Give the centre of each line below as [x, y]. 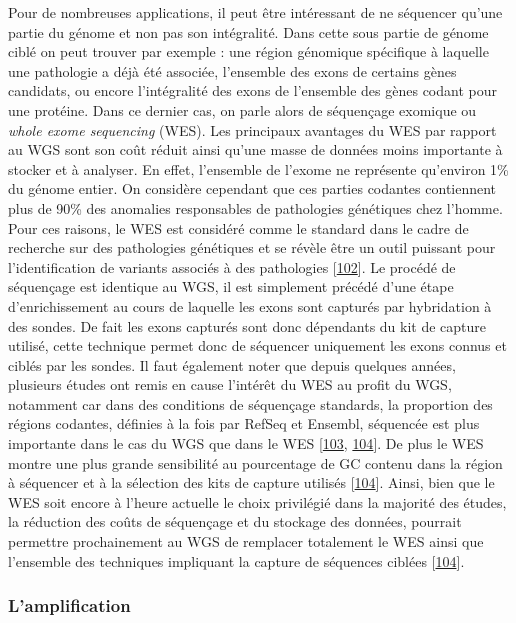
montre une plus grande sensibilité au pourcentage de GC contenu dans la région [255, 462]
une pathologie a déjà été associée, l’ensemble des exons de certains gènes [232, 70]
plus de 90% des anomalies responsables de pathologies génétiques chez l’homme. [255, 207]
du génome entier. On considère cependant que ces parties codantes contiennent [252, 188]
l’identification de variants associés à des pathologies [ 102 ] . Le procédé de [232, 266]
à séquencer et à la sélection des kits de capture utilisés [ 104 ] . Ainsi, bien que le [251, 482]
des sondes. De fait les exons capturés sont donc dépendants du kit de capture [247, 325]
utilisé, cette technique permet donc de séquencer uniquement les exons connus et [257, 345]
